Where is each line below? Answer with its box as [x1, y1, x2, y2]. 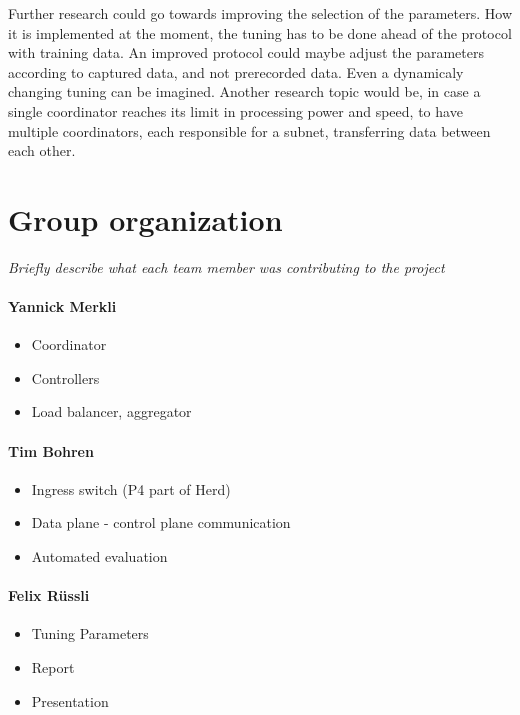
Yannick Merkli [8, 296, 117, 317]
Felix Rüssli [8, 585, 90, 606]
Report [31, 657, 75, 678]
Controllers [31, 367, 100, 388]
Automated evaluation [31, 546, 168, 567]
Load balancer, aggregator [31, 401, 192, 422]
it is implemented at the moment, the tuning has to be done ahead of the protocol [8, 22, 512, 43]
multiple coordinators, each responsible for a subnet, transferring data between [8, 120, 491, 141]
